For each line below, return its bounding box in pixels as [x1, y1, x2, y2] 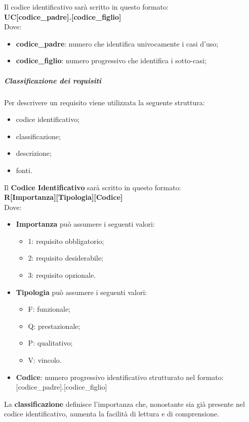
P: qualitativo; [28, 337, 73, 348]
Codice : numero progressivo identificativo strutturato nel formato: [16, 371, 224, 382]
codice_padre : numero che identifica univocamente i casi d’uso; [16, 38, 219, 49]
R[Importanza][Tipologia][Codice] [4, 192, 123, 202]
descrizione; [16, 148, 52, 158]
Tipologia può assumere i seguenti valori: [16, 286, 147, 297]
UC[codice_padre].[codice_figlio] [4, 11, 121, 22]
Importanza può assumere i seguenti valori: [16, 219, 155, 229]
